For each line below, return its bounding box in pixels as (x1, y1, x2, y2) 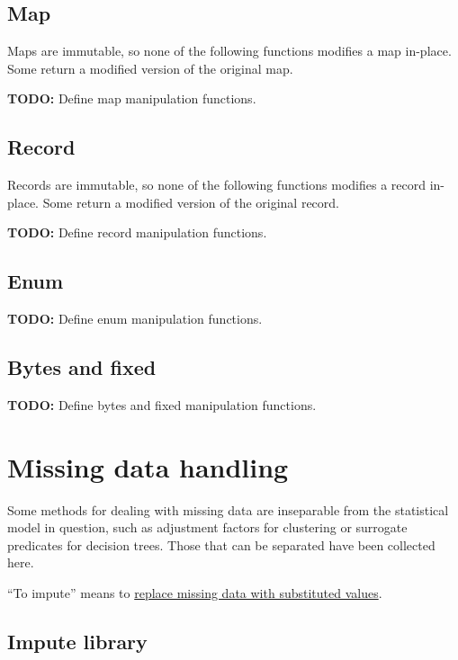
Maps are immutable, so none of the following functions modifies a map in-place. (7, 41, 452, 60)
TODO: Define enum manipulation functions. (7, 309, 263, 328)
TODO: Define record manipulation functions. (7, 223, 267, 242)
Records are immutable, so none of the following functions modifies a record (7, 175, 426, 194)
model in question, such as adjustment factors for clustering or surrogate (7, 518, 408, 537)
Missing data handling (7, 448, 289, 485)
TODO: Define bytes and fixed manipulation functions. (7, 395, 317, 414)
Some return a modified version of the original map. (7, 58, 293, 77)
